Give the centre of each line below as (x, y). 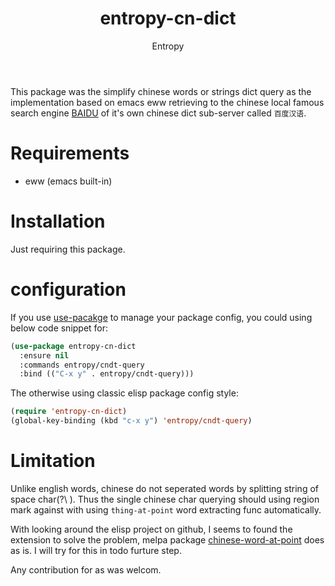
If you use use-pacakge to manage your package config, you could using (161, 317)
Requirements (70, 153)
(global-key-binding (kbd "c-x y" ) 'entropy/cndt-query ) (131, 421)
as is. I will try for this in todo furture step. (96, 550)
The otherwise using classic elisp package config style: (124, 393)
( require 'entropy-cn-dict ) (69, 412)
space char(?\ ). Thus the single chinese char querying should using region (165, 499)
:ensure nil (44, 355)
